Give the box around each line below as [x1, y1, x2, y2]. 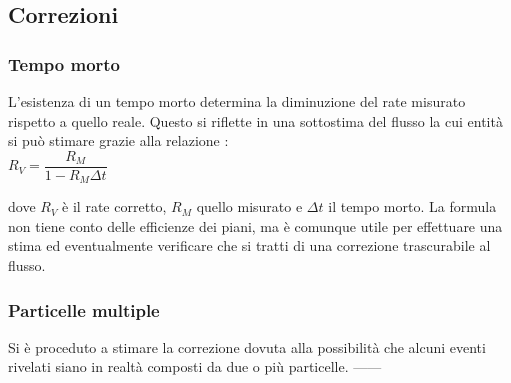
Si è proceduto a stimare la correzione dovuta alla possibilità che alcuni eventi [8, 336, 486, 357]
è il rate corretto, [62, 196, 167, 217]
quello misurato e [196, 196, 303, 217]
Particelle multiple [8, 297, 160, 322]
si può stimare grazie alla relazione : [8, 130, 229, 151]
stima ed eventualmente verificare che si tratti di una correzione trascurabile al [8, 235, 491, 256]
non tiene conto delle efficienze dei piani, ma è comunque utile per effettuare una [8, 215, 503, 236]
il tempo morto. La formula [328, 196, 497, 217]
